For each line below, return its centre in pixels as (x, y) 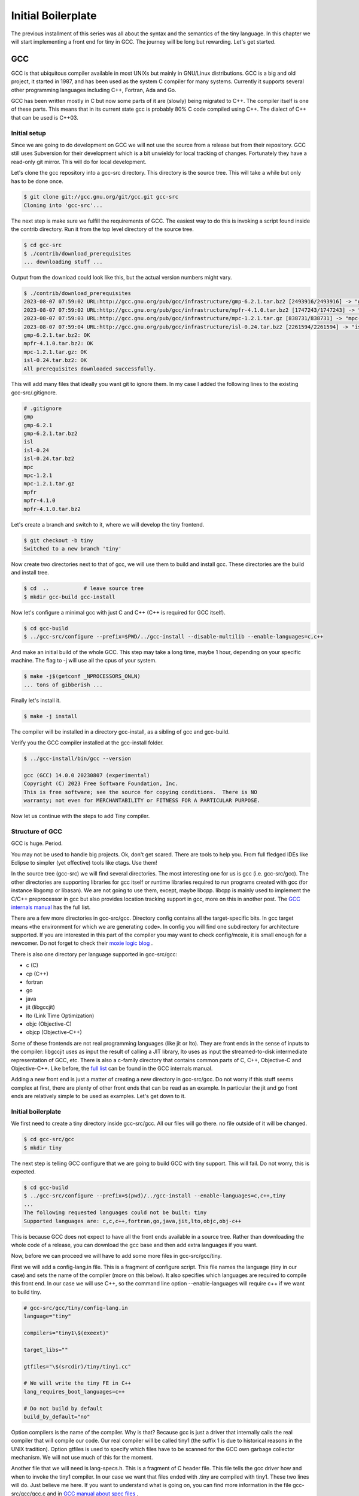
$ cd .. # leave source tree (83, 589)
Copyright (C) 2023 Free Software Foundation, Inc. (101, 784)
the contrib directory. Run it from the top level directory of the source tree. (103, 229)
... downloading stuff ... (63, 262)
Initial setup (28, 133)
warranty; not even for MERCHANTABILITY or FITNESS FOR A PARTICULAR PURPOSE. (142, 801)
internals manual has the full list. (51, 907)
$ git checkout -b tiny (59, 540)
